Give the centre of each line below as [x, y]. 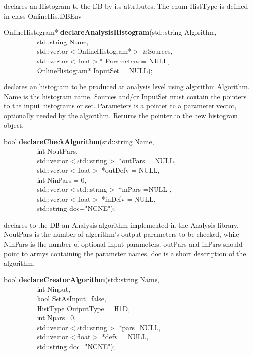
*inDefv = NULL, [128, 198]
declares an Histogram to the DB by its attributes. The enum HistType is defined [126, 6]
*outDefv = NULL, [131, 170]
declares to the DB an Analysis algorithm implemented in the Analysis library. [121, 224]
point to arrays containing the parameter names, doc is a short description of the [125, 253]
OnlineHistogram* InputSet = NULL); [95, 70]
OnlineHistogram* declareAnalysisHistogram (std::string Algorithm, [110, 32]
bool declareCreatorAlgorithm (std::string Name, [82, 279]
